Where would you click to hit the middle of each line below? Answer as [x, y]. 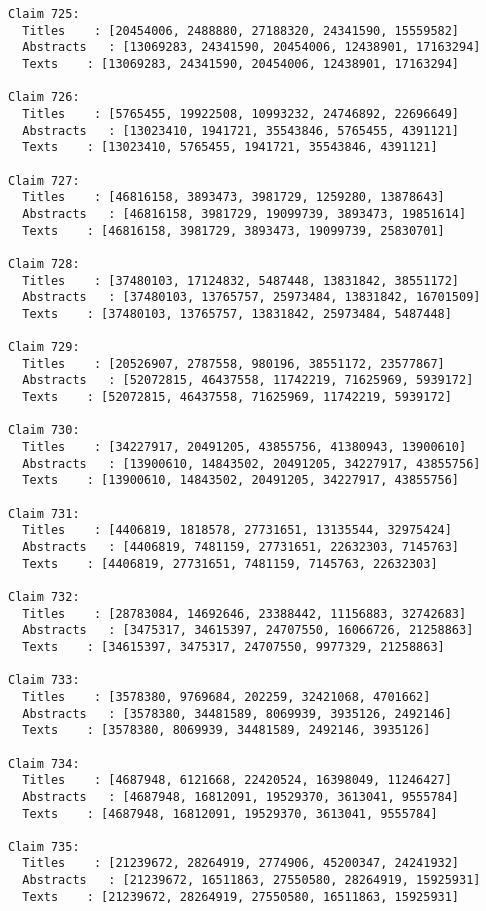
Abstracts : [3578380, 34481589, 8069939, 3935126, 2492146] [237, 713]
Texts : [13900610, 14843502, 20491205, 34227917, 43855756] [241, 480]
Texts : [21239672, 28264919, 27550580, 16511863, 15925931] [241, 896]
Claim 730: [44, 430]
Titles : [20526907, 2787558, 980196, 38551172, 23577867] [233, 363]
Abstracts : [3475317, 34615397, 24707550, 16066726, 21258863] [248, 630]
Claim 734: [44, 763]
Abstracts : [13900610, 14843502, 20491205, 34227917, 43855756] [251, 463]
